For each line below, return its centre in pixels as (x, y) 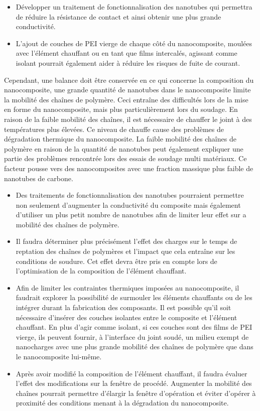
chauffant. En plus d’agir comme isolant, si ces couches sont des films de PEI (134, 327)
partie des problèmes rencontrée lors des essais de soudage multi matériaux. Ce (125, 158)
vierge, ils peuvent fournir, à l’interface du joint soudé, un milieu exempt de (132, 336)
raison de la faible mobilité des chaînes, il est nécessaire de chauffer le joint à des (128, 119)
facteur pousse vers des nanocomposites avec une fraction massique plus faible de (129, 168)
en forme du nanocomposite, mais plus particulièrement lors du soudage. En (121, 109)
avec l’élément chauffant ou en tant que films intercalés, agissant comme (126, 53)
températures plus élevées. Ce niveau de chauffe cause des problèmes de (114, 129)
